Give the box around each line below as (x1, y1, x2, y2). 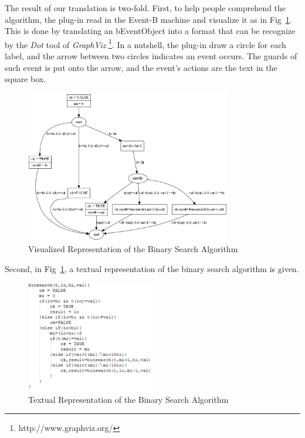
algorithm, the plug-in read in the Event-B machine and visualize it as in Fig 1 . (5, 13, 292, 25)
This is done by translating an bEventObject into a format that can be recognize (5, 25, 296, 37)
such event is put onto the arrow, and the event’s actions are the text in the (5, 61, 277, 73)
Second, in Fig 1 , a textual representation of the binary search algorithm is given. (5, 262, 299, 274)
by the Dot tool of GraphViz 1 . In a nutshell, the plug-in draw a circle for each (5, 36, 286, 50)
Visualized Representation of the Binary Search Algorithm (28, 243, 238, 255)
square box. (5, 73, 46, 85)
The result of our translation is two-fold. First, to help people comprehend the (5, 2, 286, 13)
